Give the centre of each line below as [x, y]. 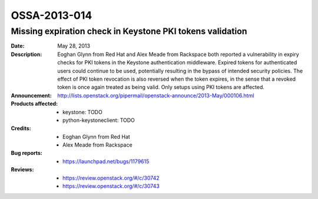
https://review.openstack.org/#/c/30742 [111, 178]
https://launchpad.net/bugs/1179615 [106, 161]
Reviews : [22, 170]
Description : [26, 54]
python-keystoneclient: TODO [99, 120]
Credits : [21, 128]
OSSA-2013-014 [52, 15]
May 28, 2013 [74, 46]
